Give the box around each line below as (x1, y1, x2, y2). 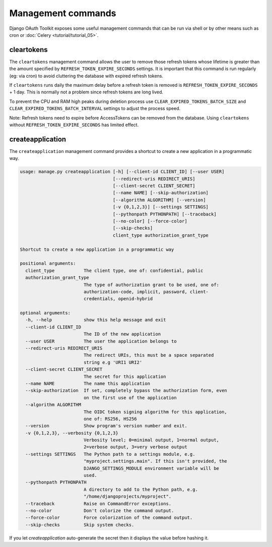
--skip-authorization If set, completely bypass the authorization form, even (25, 388, 228, 394)
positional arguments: (20, 260, 76, 266)
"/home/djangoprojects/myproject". (83, 494, 172, 500)
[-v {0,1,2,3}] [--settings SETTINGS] (112, 204, 209, 210)
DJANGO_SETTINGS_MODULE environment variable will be (83, 465, 219, 471)
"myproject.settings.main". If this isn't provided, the (83, 458, 228, 464)
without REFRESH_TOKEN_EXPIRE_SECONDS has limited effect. (9, 122, 139, 128)
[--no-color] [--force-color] (112, 218, 187, 224)
